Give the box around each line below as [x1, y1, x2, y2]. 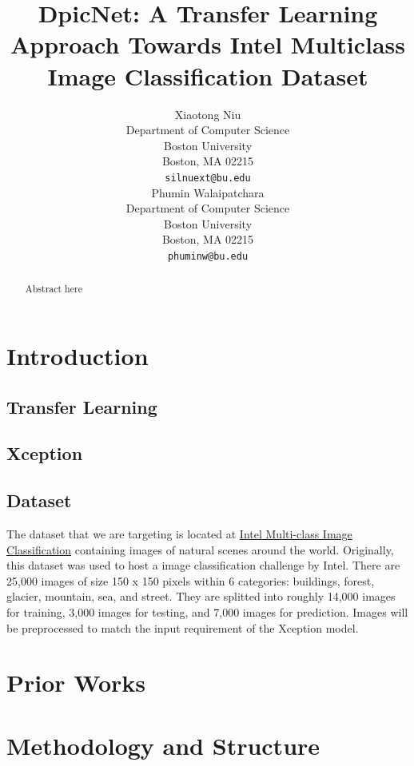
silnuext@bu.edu [165, 172, 251, 184]
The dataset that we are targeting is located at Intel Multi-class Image [6, 525, 352, 542]
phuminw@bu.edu [167, 250, 249, 262]
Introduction [6, 339, 149, 372]
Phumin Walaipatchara [151, 184, 265, 200]
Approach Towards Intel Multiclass [10, 28, 405, 61]
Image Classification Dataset [47, 59, 368, 92]
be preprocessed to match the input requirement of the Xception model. [6, 619, 359, 636]
